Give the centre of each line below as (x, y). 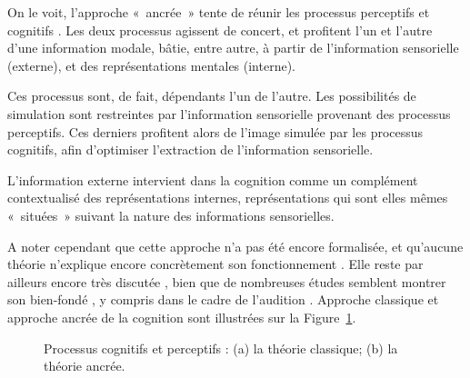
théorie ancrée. (85, 366)
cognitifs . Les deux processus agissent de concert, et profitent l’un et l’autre (220, 30)
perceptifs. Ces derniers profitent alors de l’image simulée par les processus (215, 131)
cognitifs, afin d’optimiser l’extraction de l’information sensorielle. (190, 149)
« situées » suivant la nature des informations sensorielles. (171, 215)
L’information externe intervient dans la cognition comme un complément (213, 179)
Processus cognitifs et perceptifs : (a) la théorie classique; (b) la (221, 348)
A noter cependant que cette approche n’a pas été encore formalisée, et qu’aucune (235, 246)
